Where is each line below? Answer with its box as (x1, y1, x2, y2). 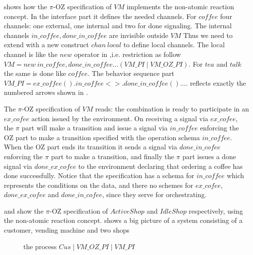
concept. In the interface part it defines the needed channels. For (4, 11, 197, 21)
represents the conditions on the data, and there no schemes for (4, 180, 194, 190)
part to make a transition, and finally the (51, 151, 174, 161)
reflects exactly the (190, 77, 246, 88)
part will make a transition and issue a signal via (21, 123, 168, 133)
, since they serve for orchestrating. (102, 189, 207, 200)
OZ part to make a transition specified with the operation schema (4, 132, 200, 142)
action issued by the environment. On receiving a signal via (31, 113, 208, 123)
